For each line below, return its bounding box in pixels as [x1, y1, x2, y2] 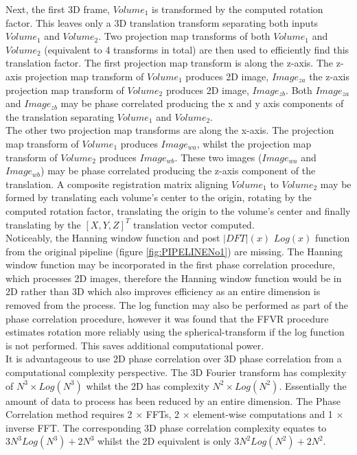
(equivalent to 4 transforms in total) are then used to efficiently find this [44, 42, 349, 56]
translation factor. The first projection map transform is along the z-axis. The [5, 56, 334, 70]
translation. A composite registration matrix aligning [5, 176, 229, 191]
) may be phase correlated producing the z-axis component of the [41, 163, 316, 178]
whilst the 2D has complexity [86, 378, 209, 393]
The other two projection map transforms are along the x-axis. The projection [5, 123, 334, 137]
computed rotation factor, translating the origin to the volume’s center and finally [5, 203, 351, 218]
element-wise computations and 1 [193, 407, 333, 421]
